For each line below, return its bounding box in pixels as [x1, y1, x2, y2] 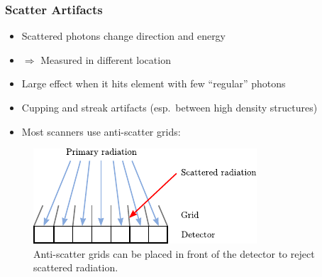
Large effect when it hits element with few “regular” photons [21, 76, 286, 91]
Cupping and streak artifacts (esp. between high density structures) [21, 100, 318, 114]
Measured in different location [40, 52, 171, 67]
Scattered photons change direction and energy [21, 28, 226, 43]
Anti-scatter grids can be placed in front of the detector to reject [33, 246, 315, 261]
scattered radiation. [33, 260, 118, 275]
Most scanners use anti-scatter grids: [21, 124, 181, 138]
